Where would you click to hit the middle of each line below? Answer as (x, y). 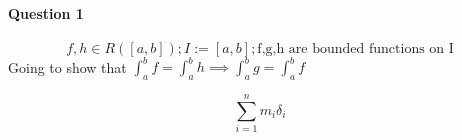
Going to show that (67, 66)
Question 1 (46, 12)
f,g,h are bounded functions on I (355, 48)
